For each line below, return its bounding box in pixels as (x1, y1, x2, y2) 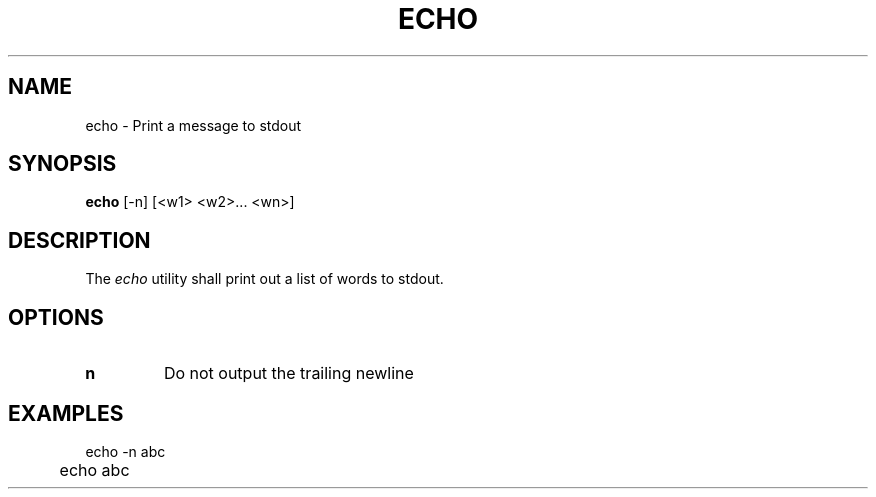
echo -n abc (85, 442, 166, 460)
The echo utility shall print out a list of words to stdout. (85, 270, 444, 288)
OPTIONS (8, 304, 104, 330)
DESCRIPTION (8, 227, 151, 253)
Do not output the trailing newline (163, 363, 414, 384)
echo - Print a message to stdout (85, 116, 302, 134)
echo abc (59, 459, 130, 480)
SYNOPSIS (8, 151, 117, 177)
